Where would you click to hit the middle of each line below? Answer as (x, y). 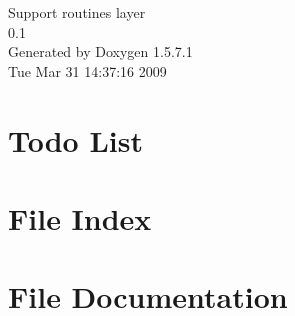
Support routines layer (77, 12)
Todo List (75, 139)
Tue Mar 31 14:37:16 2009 (87, 70)
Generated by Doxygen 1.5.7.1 (100, 51)
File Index (80, 217)
